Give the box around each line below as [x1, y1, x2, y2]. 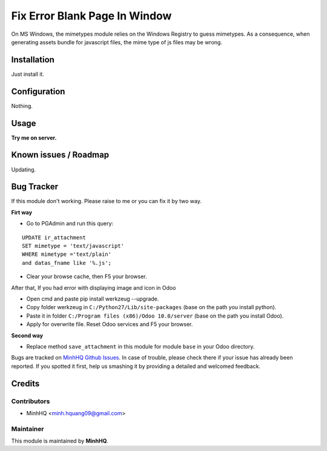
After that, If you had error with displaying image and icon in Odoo [11, 284, 176, 291]
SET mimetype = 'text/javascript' [22, 242, 124, 250]
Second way [11, 332, 44, 339]
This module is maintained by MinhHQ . [11, 437, 109, 445]
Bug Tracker [11, 182, 59, 192]
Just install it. [11, 70, 45, 78]
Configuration [11, 86, 65, 96]
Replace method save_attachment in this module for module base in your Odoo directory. [26, 342, 255, 350]
